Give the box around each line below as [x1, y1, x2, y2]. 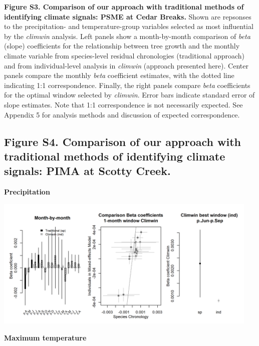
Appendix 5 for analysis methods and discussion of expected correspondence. [4, 109, 240, 119]
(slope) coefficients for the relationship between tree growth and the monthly [4, 40, 240, 51]
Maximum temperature [4, 332, 87, 342]
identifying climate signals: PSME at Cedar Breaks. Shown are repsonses [4, 11, 251, 21]
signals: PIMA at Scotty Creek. [4, 163, 171, 178]
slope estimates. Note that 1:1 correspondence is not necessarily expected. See [4, 99, 243, 109]
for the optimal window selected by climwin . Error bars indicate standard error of [4, 89, 255, 100]
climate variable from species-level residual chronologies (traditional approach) [4, 50, 245, 60]
